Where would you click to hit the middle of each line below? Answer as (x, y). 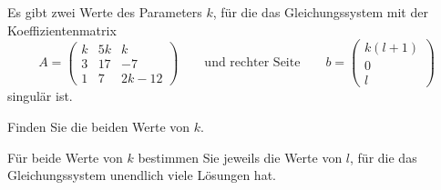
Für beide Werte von (65, 157)
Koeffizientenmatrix (62, 30)
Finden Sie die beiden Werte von (99, 126)
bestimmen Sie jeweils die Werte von (240, 157)
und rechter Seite (252, 63)
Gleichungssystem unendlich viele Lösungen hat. (142, 175)
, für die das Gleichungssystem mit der (320, 12)
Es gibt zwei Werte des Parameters (105, 12)
